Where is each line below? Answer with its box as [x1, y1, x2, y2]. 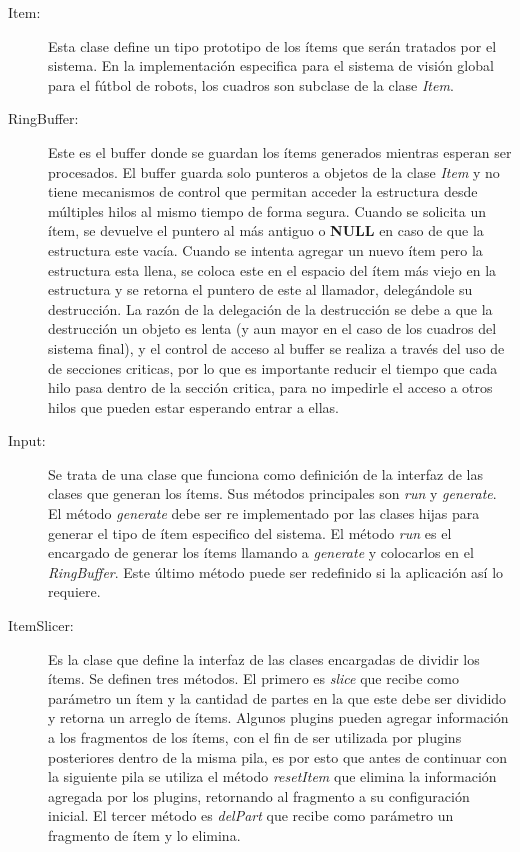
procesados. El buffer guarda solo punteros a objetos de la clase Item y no [48, 161, 500, 182]
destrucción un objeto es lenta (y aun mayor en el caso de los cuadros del [48, 318, 497, 339]
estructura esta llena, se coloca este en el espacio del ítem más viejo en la [48, 259, 497, 280]
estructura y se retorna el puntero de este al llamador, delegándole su [48, 279, 473, 300]
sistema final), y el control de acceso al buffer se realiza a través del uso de [48, 337, 505, 358]
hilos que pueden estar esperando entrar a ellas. [48, 396, 339, 417]
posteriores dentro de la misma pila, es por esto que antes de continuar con [48, 746, 508, 767]
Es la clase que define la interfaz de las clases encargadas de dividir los [48, 648, 480, 669]
